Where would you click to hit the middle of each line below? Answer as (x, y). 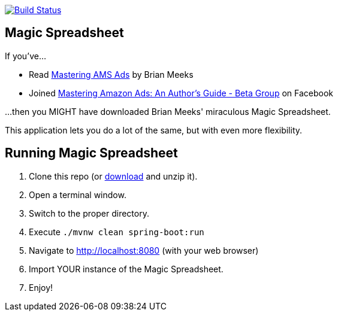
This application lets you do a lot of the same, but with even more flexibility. (154, 130)
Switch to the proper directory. (89, 213)
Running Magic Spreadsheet (91, 153)
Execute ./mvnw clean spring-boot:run (117, 232)
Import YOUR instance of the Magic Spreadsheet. (126, 269)
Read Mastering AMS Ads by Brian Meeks (111, 74)
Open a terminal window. (78, 195)
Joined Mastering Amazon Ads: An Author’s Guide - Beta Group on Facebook (181, 93)
